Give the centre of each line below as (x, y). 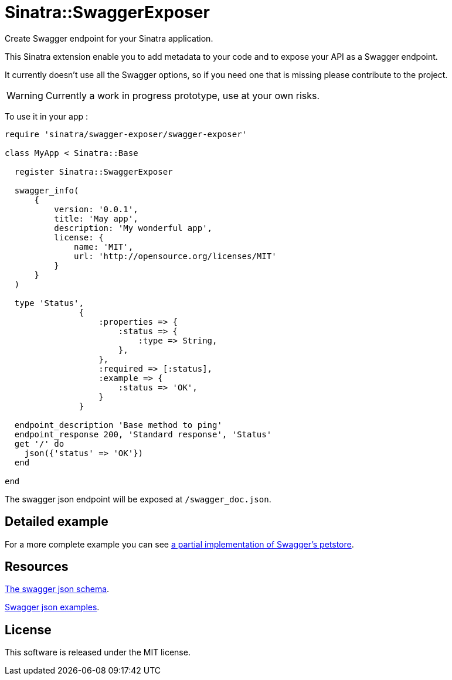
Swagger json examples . (52, 607)
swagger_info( (47, 190)
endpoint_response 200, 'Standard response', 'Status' (143, 434)
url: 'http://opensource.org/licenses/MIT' (175, 256)
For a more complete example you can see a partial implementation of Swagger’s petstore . (179, 544)
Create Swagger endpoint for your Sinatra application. (109, 38)
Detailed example (57, 522)
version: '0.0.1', (96, 209)
